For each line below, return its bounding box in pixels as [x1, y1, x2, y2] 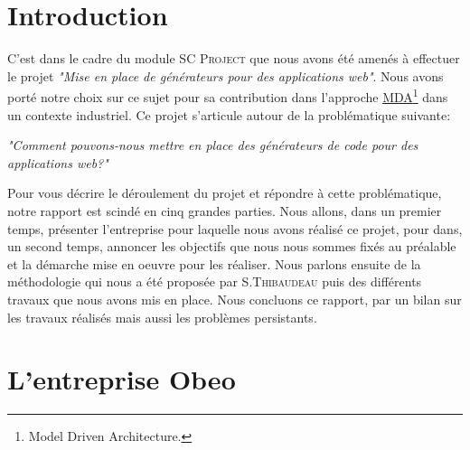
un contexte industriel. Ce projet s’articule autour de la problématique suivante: [7, 105, 451, 124]
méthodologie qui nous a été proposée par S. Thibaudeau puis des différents [7, 272, 422, 291]
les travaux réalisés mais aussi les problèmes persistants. [7, 307, 317, 326]
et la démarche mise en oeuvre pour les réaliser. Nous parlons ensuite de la [7, 254, 421, 273]
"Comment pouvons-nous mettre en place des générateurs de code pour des [7, 136, 418, 155]
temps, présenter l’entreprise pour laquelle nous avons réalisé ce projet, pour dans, [7, 219, 463, 238]
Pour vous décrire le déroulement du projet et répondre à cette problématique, [7, 183, 442, 202]
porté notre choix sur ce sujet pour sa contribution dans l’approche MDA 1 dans [7, 85, 448, 106]
